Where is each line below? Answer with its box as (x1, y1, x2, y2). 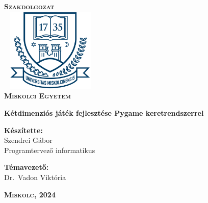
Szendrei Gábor (4, 135, 53, 145)
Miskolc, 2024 (4, 189, 56, 199)
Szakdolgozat (4, 1, 55, 11)
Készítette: (4, 124, 43, 135)
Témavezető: (4, 162, 49, 172)
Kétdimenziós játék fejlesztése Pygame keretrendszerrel (4, 107, 204, 118)
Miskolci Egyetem (4, 90, 71, 101)
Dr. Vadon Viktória (4, 171, 66, 182)
